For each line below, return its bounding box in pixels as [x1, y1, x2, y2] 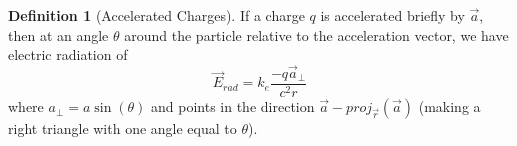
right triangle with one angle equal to [8, 118, 237, 139]
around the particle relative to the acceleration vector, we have [124, 24, 509, 45]
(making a [418, 96, 481, 117]
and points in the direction [151, 96, 315, 117]
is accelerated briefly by [320, 5, 465, 25]
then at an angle [8, 24, 109, 45]
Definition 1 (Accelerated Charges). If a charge [8, 5, 305, 25]
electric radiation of [8, 44, 128, 65]
